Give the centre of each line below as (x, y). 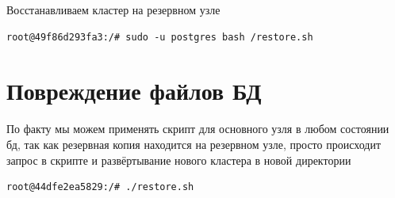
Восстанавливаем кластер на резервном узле (113, 10)
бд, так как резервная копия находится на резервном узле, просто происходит (194, 144)
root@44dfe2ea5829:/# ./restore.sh (100, 187)
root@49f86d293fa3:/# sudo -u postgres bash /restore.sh (160, 37)
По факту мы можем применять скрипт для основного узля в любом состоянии (198, 129)
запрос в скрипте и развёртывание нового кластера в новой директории (179, 160)
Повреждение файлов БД (134, 91)
